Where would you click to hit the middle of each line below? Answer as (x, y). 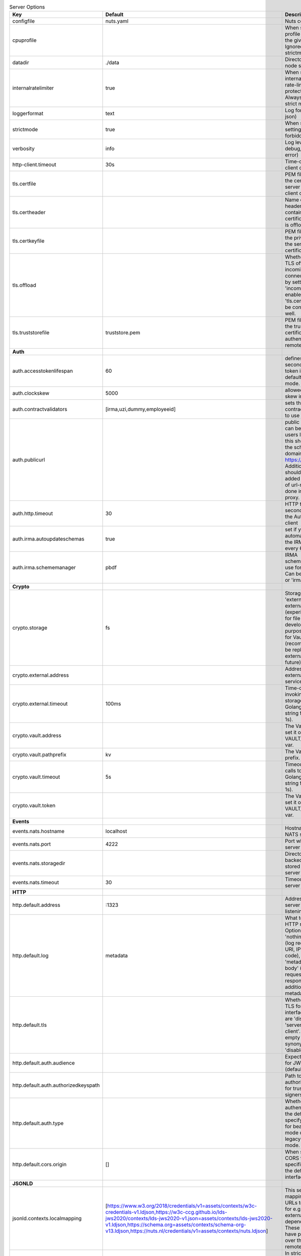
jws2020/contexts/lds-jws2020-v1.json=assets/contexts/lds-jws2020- (189, 1218)
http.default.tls (30, 1025)
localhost (116, 831)
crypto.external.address (41, 675)
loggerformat (28, 114)
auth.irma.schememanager (44, 568)
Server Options (27, 7)
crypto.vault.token (34, 805)
